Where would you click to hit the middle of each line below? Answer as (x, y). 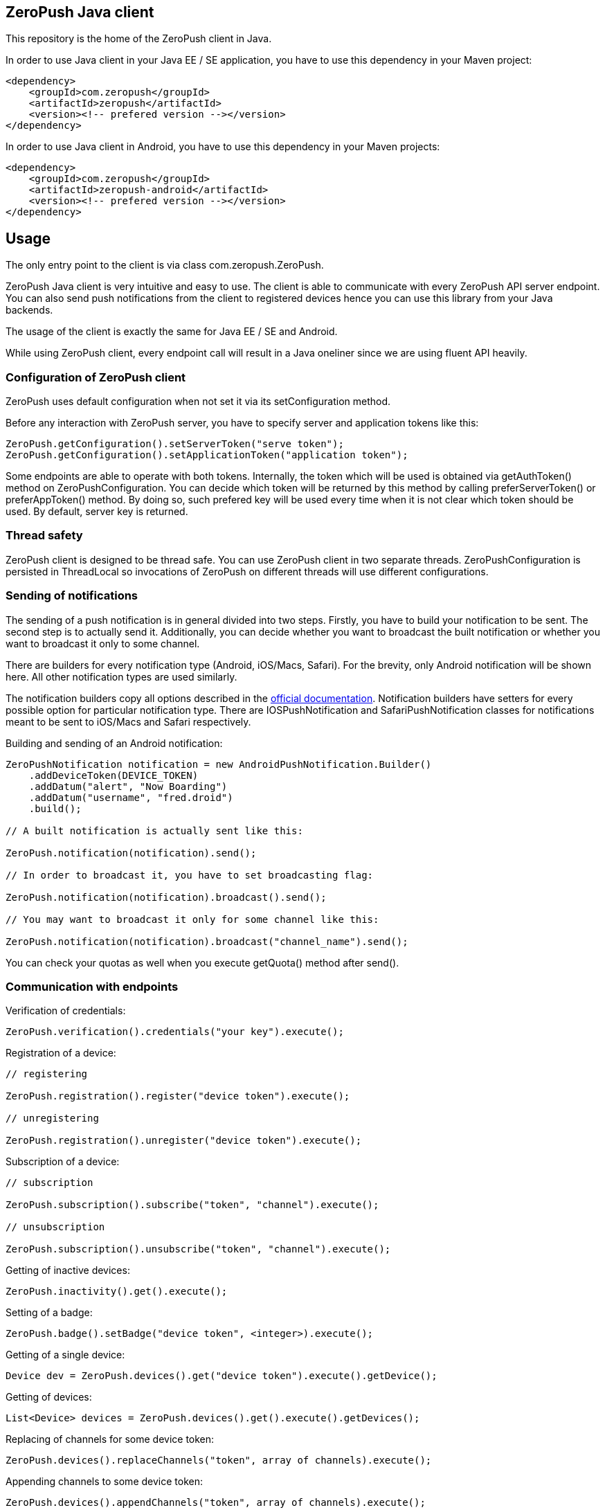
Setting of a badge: (49, 1313)
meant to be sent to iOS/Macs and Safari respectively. (128, 721)
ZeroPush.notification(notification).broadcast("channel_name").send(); (207, 941)
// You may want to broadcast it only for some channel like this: (192, 919)
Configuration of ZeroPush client (96, 377)
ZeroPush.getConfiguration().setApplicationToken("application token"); (207, 455)
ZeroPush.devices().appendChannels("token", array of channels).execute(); (216, 1503)
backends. (29, 310)
